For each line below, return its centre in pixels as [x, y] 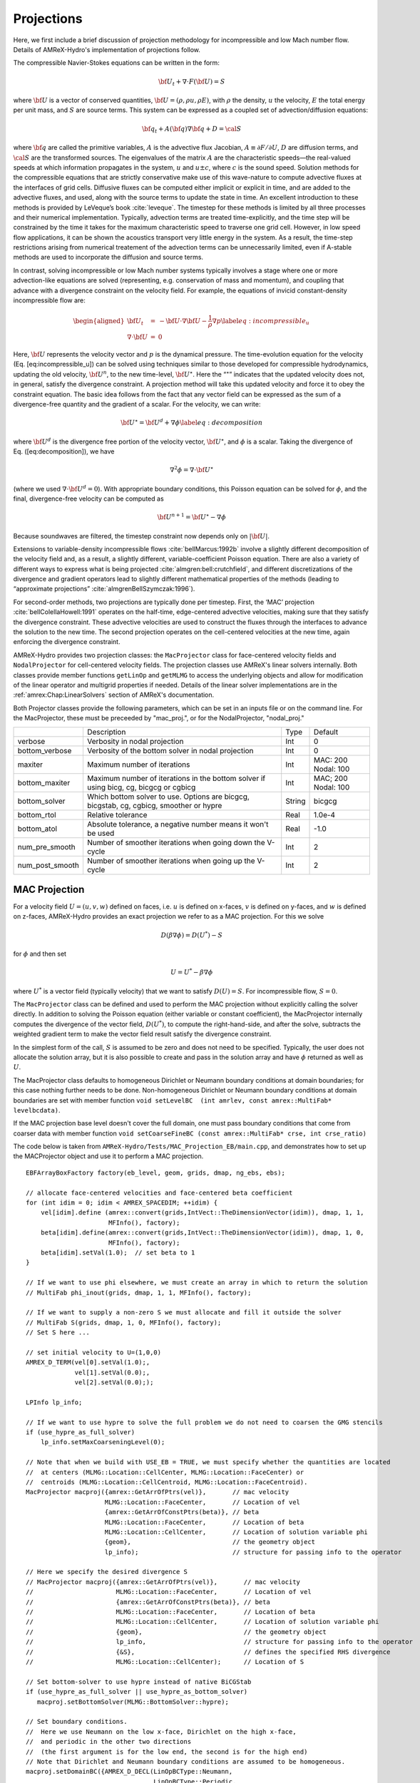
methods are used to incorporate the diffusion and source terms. [108, 257]
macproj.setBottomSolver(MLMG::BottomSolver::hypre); [133, 1702]
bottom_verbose [45, 750]
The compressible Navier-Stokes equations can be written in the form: [117, 63]
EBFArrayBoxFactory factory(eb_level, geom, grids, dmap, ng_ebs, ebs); [155, 1173]
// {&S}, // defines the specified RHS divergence [208, 1652]
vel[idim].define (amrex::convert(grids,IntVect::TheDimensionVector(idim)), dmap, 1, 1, [202, 1213]
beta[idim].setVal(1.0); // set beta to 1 [118, 1252]
